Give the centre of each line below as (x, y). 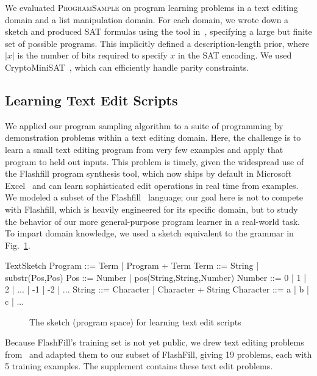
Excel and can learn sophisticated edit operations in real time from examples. (152, 185)
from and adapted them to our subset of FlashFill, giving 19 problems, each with (158, 354)
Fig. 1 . (18, 245)
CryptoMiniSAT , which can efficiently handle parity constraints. (127, 67)
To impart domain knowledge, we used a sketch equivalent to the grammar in (149, 233)
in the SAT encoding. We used (235, 55)
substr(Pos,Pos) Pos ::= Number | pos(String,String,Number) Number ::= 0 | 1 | (156, 277)
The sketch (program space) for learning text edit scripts (135, 321)
